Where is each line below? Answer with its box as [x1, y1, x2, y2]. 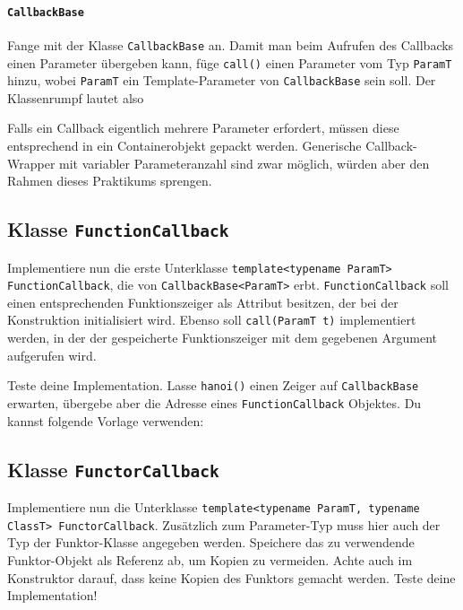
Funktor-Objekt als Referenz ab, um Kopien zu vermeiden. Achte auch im [7, 550, 413, 569]
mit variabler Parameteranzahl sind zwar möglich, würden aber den [59, 153, 430, 172]
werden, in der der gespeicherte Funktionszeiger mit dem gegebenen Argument [7, 328, 438, 347]
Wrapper [7, 153, 56, 172]
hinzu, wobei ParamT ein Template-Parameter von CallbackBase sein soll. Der [7, 71, 436, 90]
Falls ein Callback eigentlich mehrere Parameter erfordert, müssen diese [7, 118, 399, 137]
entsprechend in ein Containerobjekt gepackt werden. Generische [7, 136, 362, 155]
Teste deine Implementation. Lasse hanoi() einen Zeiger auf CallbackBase [7, 376, 419, 395]
